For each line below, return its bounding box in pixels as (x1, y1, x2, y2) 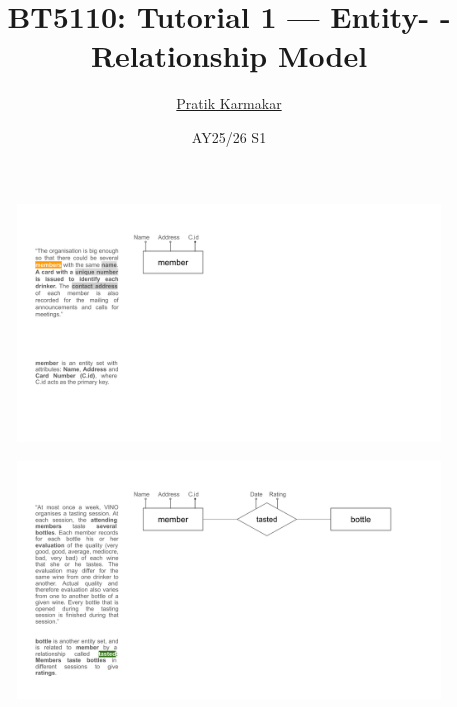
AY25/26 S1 (191, 126, 267, 147)
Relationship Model (90, 35, 368, 76)
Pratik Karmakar (176, 93, 282, 114)
